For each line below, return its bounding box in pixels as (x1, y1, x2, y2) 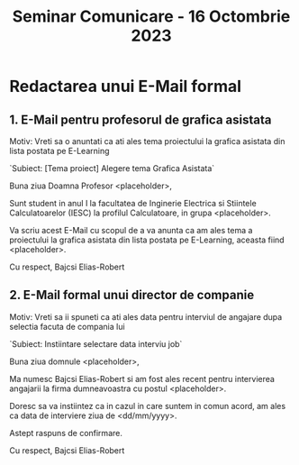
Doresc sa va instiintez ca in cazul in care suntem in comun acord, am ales (9, 400, 286, 411)
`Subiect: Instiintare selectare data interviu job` (9, 338, 183, 349)
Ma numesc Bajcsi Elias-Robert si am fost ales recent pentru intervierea (9, 373, 275, 384)
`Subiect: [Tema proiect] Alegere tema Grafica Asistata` (9, 163, 215, 173)
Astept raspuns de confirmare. (9, 427, 123, 438)
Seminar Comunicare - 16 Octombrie (12, 6, 291, 27)
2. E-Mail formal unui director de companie (9, 287, 255, 303)
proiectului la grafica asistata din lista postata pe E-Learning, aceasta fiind (9, 234, 285, 245)
